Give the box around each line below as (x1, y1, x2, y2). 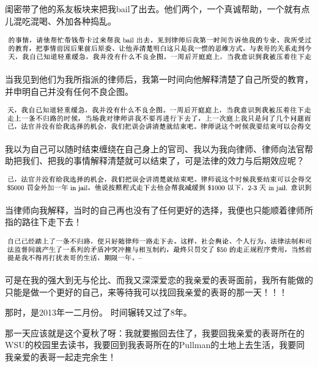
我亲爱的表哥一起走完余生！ (5, 350, 116, 363)
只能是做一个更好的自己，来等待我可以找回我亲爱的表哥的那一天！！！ (5, 285, 287, 298)
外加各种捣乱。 (56, 14, 116, 27)
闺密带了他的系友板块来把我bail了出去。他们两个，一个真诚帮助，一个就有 (5, 2, 301, 15)
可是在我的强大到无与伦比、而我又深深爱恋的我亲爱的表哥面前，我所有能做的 (5, 273, 313, 286)
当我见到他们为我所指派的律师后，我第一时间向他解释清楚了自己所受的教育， (5, 72, 313, 85)
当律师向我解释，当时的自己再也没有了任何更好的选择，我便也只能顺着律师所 (5, 203, 313, 216)
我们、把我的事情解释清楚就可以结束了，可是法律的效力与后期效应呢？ (21, 154, 305, 167)
